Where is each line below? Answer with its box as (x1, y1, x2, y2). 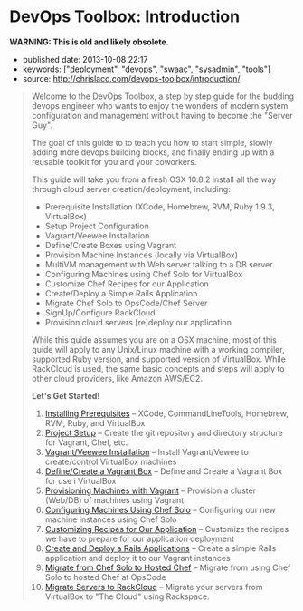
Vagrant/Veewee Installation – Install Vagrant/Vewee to (44, 446, 249, 457)
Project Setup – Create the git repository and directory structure (44, 427, 283, 438)
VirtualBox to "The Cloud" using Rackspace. (44, 591, 210, 602)
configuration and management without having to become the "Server (31, 110, 293, 121)
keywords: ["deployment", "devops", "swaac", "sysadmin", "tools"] (22, 63, 271, 74)
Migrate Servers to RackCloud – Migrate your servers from (44, 581, 263, 592)
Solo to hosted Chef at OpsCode (44, 571, 166, 582)
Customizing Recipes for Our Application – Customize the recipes (44, 523, 289, 534)
